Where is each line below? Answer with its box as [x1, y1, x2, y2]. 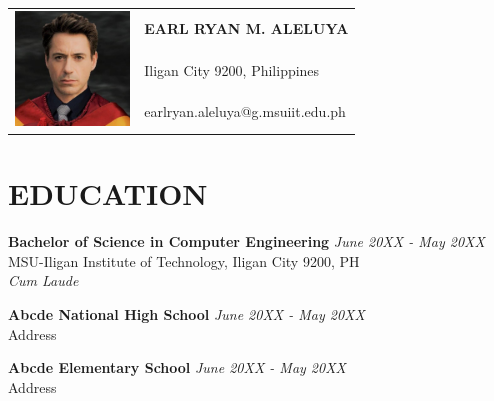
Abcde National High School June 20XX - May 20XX [8, 303, 365, 324]
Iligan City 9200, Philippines [144, 59, 320, 80]
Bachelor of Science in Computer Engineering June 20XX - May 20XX [8, 231, 485, 252]
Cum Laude [8, 270, 79, 291]
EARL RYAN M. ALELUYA [144, 18, 349, 39]
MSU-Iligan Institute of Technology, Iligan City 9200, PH [8, 250, 360, 271]
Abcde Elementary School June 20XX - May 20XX [8, 357, 346, 378]
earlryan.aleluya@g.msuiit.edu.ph [144, 101, 346, 122]
